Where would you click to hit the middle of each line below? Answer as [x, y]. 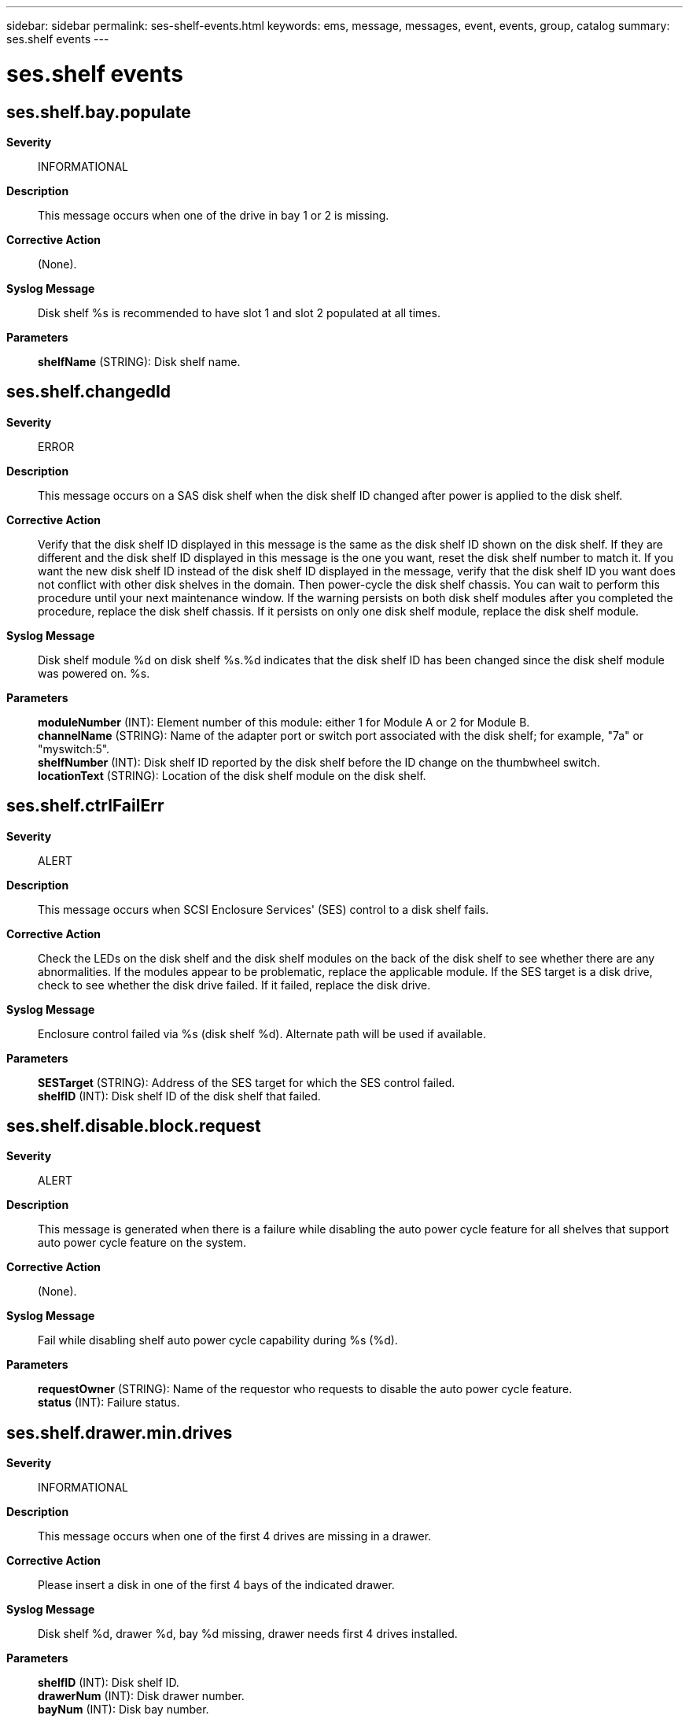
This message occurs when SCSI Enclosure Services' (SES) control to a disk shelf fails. [263, 909]
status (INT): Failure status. [109, 1403]
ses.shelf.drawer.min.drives [120, 1432]
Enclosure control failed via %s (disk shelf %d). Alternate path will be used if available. [262, 1033]
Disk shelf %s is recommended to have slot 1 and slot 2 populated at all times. [239, 312]
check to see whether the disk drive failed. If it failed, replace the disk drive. [234, 985]
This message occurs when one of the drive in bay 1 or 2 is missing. [214, 215]
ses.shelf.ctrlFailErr [85, 806]
